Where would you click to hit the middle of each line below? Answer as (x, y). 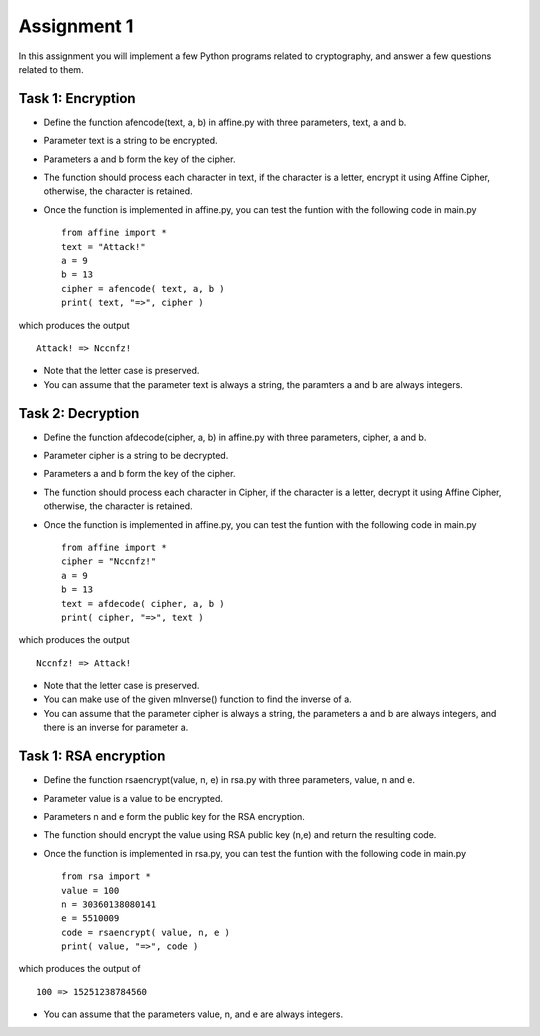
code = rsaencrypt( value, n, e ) (145, 932)
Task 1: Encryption (77, 98)
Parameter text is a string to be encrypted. (130, 141)
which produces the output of (79, 969)
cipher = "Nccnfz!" (109, 561)
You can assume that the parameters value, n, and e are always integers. (193, 1014)
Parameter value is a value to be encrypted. (133, 798)
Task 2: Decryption (79, 413)
